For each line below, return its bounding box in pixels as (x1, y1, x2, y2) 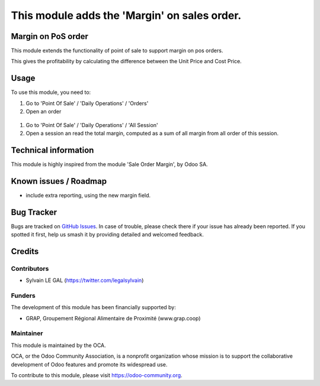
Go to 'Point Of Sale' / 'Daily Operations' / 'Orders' (25, 99, 149, 106)
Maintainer (11, 329, 43, 338)
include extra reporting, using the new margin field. (25, 192, 151, 199)
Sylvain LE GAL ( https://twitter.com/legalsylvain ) (25, 277, 144, 284)
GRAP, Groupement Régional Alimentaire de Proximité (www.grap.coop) (25, 314, 201, 322)
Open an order (25, 108, 62, 115)
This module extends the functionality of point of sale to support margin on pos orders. (11, 47, 223, 54)
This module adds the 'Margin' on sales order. (11, 9, 242, 22)
